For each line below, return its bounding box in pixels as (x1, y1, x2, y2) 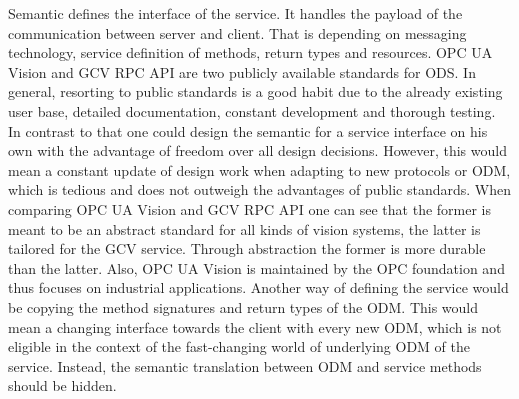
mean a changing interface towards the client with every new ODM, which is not (8, 316, 502, 337)
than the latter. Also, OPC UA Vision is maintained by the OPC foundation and (8, 257, 505, 278)
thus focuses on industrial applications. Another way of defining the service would (8, 277, 509, 298)
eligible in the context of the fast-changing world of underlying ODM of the (8, 336, 470, 357)
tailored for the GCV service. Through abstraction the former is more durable (8, 238, 486, 259)
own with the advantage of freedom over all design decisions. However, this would (8, 140, 507, 161)
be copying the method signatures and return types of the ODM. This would (8, 296, 479, 317)
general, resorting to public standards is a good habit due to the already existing (8, 81, 503, 102)
